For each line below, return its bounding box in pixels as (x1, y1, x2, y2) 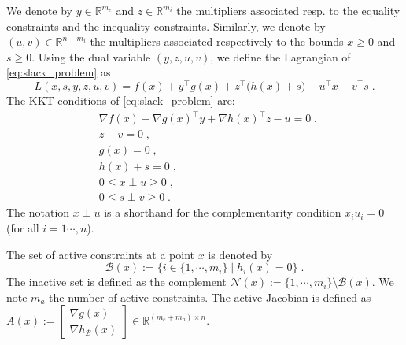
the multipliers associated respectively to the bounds (90, 33, 344, 50)
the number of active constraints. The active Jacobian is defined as (49, 288, 371, 305)
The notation (6, 204, 70, 221)
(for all (6, 219, 39, 236)
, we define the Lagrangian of (210, 48, 351, 65)
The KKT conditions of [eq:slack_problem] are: (6, 92, 235, 109)
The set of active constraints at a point (6, 246, 195, 262)
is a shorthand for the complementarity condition (104, 204, 341, 221)
